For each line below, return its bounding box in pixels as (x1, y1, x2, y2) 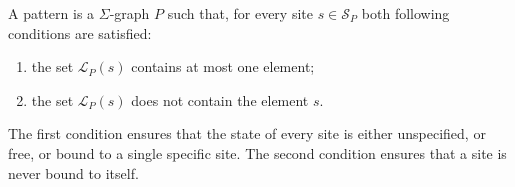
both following (361, 3, 450, 23)
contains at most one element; (131, 56, 315, 77)
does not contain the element (131, 89, 309, 110)
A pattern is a (8, 3, 95, 23)
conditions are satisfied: (8, 22, 152, 43)
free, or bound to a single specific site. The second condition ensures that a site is (8, 142, 507, 163)
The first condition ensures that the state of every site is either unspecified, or (8, 123, 486, 144)
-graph (109, 3, 150, 23)
